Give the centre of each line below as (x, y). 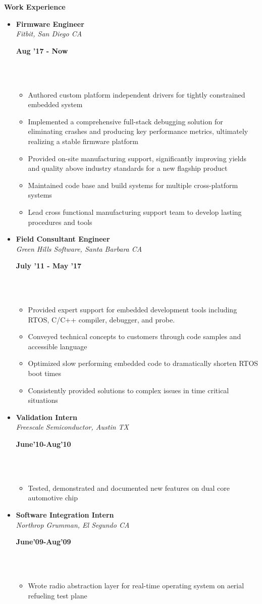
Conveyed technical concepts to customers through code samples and (135, 336)
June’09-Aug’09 (43, 542)
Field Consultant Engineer (63, 239)
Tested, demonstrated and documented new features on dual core (129, 487)
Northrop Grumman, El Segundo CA (73, 524)
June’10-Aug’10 (43, 444)
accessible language (58, 346)
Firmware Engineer (50, 24)
